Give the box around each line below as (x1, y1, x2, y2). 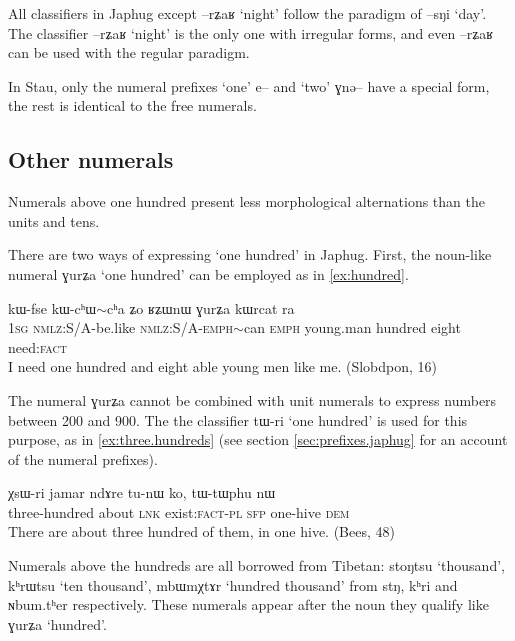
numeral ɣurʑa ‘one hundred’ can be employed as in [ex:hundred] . (8, 263, 409, 284)
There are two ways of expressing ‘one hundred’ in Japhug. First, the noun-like (8, 244, 492, 265)
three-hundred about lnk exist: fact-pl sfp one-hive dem (8, 501, 350, 522)
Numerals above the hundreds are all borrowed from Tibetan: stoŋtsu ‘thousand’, (8, 555, 505, 576)
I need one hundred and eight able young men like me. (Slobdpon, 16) (8, 356, 438, 377)
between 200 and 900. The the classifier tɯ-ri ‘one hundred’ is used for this (8, 409, 468, 430)
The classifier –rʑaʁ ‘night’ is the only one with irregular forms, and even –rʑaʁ (8, 22, 494, 43)
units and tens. (8, 210, 100, 231)
